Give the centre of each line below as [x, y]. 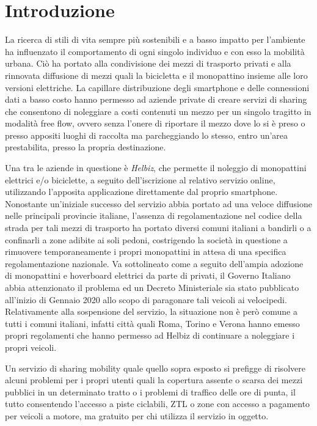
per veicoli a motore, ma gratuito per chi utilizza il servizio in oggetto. [137, 415]
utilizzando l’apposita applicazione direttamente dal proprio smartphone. [141, 192]
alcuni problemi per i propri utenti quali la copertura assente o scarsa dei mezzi [154, 380]
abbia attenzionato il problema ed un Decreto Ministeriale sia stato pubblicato [152, 287]
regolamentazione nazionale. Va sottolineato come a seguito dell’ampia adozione [154, 263]
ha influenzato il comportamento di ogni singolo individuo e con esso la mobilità [155, 51]
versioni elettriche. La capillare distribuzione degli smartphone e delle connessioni [157, 87]
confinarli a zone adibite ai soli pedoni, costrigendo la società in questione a [146, 239]
